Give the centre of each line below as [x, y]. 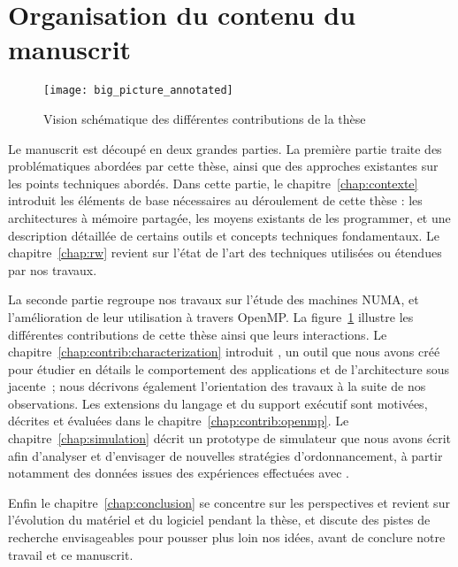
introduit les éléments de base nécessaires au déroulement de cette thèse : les [215, 200]
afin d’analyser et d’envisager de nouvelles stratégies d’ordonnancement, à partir [225, 455]
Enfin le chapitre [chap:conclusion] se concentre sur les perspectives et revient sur [229, 502]
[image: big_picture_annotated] [138, 91]
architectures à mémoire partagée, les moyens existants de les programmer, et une [229, 217]
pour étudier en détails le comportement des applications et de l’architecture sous [229, 368]
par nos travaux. [53, 269]
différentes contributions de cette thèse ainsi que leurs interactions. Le [198, 334]
